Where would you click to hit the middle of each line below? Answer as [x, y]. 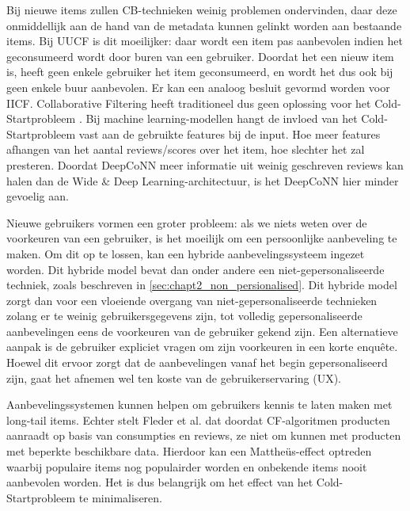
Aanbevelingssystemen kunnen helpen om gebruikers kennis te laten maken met [199, 404]
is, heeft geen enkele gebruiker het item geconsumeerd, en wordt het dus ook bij [200, 72]
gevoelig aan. [38, 196]
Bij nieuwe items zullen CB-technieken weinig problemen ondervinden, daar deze [202, 10]
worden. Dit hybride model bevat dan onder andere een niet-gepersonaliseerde [196, 269]
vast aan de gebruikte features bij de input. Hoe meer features [230, 133]
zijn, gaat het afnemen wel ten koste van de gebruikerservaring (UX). [174, 378]
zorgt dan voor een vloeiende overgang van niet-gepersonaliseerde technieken [192, 300]
